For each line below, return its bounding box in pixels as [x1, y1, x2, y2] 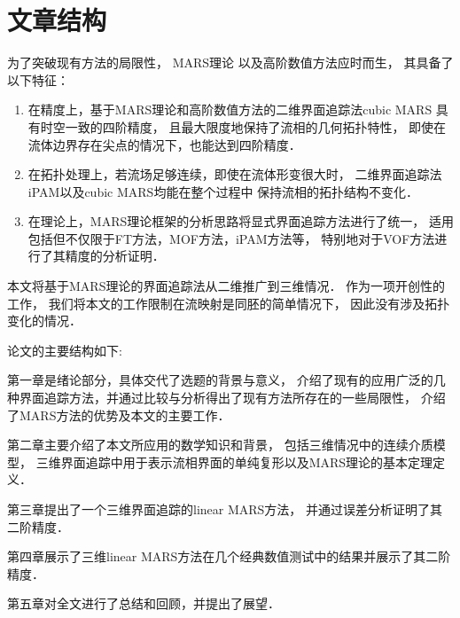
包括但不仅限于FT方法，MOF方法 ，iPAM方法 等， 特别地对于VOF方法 [27, 229, 435, 247]
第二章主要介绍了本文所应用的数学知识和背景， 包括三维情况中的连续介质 [7, 435, 433, 454]
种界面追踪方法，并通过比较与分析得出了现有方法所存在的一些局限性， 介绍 [7, 388, 446, 407]
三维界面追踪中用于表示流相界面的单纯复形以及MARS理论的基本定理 [35, 452, 433, 471]
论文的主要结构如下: [7, 340, 122, 359]
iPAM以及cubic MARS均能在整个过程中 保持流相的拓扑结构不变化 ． [27, 182, 419, 200]
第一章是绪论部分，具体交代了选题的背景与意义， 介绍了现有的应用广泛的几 [7, 371, 446, 389]
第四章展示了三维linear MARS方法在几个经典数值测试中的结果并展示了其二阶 [7, 547, 451, 566]
